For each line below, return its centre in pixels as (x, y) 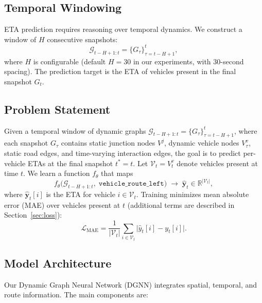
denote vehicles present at (217, 163)
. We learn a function (56, 173)
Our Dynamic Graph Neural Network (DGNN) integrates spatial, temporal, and (131, 284)
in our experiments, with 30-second (188, 61)
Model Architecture (58, 263)
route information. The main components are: (76, 295)
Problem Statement (57, 109)
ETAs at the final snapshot (70, 163)
